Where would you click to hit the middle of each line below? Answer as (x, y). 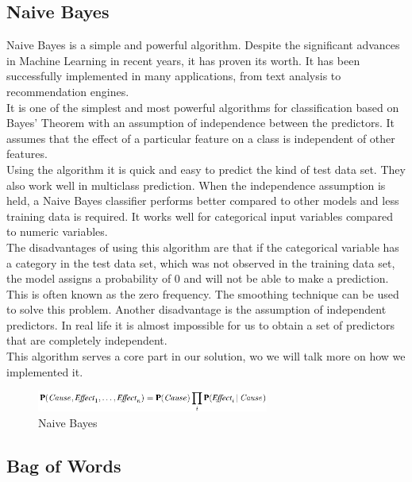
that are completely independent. (87, 340)
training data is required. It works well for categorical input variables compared (200, 216)
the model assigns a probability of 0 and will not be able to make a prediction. (198, 278)
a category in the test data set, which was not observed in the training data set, (201, 262)
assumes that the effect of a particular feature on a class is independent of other (201, 138)
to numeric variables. (57, 231)
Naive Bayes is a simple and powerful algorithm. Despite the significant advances (203, 45)
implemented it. (45, 371)
